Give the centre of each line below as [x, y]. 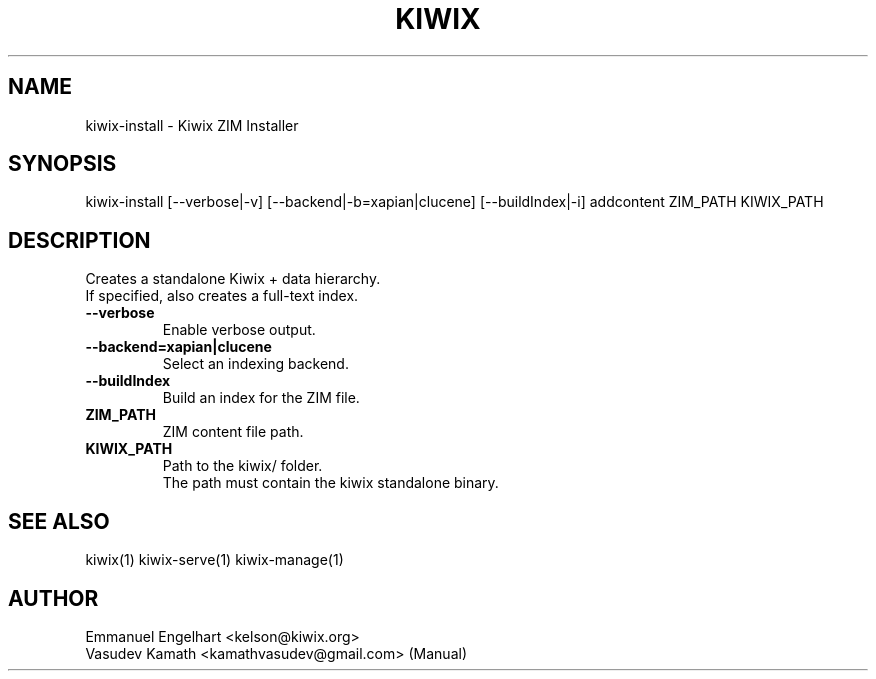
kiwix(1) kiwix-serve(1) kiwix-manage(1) [214, 560]
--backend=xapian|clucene [178, 347]
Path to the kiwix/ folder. [242, 466]
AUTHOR [53, 598]
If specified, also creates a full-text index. [222, 296]
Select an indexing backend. [255, 364]
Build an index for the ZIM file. [261, 398]
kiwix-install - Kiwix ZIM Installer [192, 125]
